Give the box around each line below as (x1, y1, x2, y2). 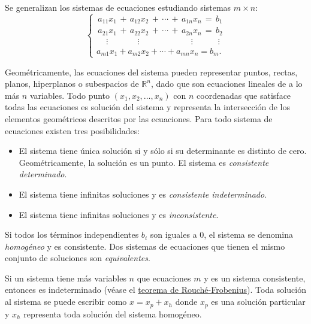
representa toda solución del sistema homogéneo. (23, 307, 202, 320)
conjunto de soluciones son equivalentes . (5, 252, 150, 264)
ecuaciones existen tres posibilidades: (5, 124, 140, 137)
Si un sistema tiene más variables (5, 271, 126, 284)
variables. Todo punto (29, 89, 110, 101)
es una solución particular (211, 295, 306, 308)
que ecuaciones (137, 271, 191, 284)
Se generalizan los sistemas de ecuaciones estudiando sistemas (5, 1, 231, 13)
